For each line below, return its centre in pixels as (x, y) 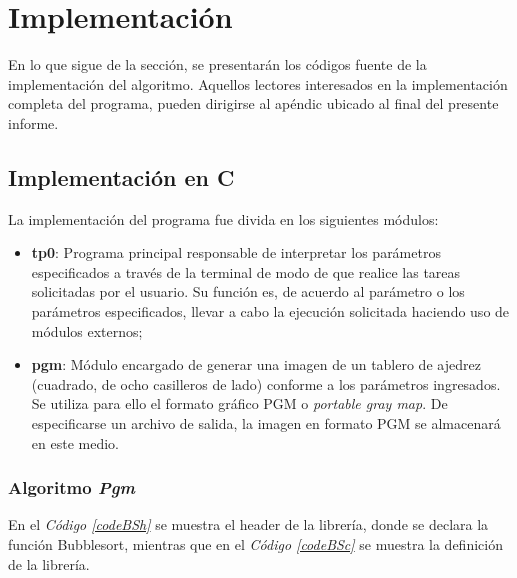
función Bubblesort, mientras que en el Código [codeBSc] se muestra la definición (255, 544)
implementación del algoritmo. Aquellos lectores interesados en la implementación (258, 83)
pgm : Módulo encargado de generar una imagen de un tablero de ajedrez (256, 364)
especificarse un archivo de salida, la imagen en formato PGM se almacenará (266, 423)
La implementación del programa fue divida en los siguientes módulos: (223, 218)
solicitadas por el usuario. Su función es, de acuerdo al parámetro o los (248, 291)
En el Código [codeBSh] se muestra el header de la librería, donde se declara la (248, 524)
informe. (33, 122)
